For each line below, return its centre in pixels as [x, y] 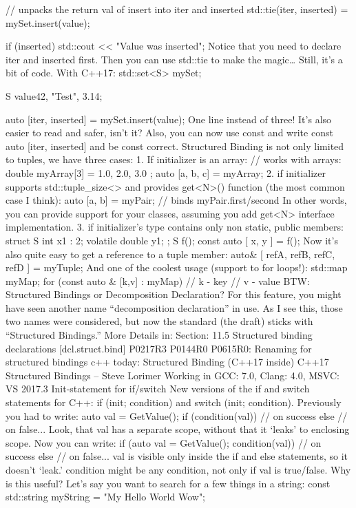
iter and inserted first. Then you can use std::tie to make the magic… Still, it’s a [174, 59]
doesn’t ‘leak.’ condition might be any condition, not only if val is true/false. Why [178, 469]
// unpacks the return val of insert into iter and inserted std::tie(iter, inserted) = [177, 9]
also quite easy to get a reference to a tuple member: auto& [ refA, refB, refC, [170, 254]
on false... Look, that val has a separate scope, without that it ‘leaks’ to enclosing [178, 429]
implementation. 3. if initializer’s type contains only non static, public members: [175, 227]
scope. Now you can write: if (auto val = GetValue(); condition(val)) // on [164, 442]
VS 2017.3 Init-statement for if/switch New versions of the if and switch [158, 389]
